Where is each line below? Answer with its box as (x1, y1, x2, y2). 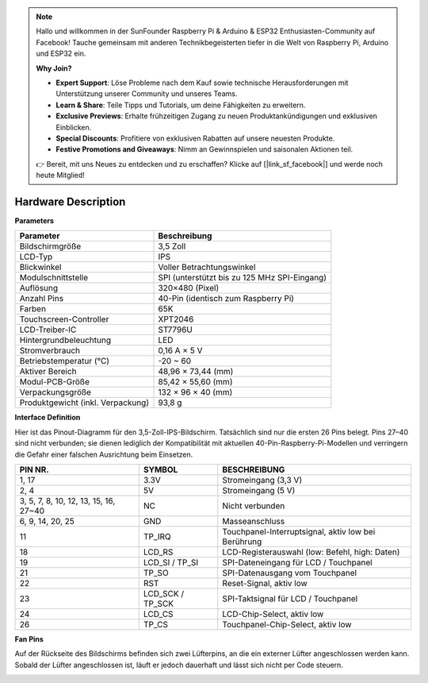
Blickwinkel (19, 262, 62, 273)
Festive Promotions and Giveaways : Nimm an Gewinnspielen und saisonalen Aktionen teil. (55, 145, 353, 154)
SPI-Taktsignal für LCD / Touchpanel (222, 592, 358, 604)
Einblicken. (55, 122, 92, 132)
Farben (19, 303, 47, 314)
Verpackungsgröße (19, 387, 91, 398)
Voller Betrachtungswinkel (158, 262, 256, 273)
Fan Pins (14, 634, 44, 643)
